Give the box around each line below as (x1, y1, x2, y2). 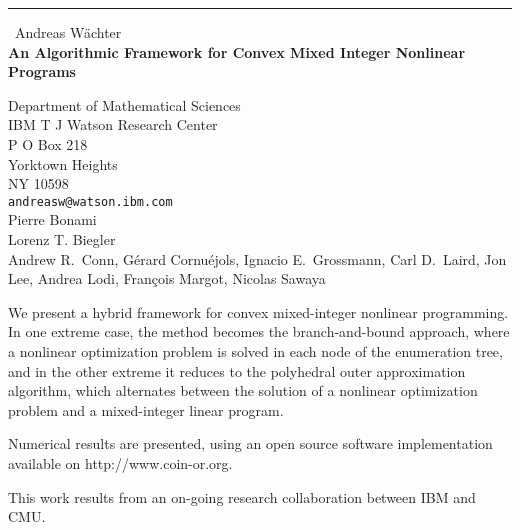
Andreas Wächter (15, 22, 122, 42)
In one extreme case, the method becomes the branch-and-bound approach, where (8, 321, 510, 342)
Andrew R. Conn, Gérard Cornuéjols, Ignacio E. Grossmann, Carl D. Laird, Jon (8, 248, 507, 269)
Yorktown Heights (8, 153, 118, 174)
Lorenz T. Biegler (8, 229, 116, 249)
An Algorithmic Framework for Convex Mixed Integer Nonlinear (8, 41, 466, 62)
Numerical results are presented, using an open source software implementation (8, 433, 493, 454)
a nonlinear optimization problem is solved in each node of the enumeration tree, (8, 340, 503, 361)
